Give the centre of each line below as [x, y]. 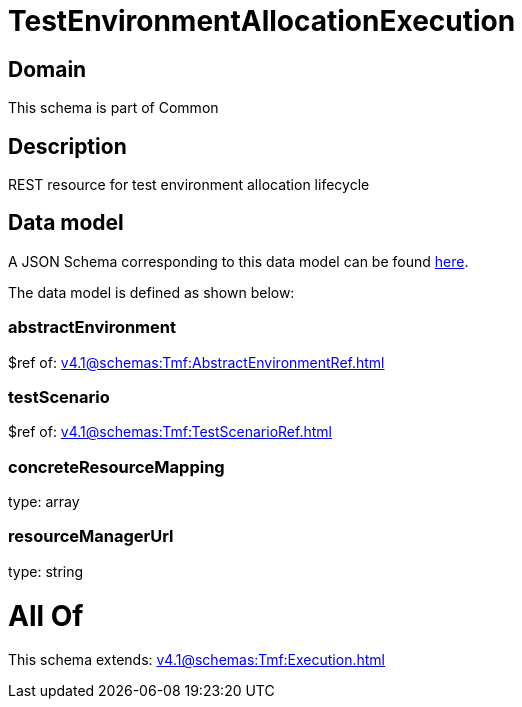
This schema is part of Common [113, 108]
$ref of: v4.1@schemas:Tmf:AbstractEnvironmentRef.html [196, 362]
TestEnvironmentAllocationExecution [262, 21]
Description [67, 146]
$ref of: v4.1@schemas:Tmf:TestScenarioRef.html [170, 432]
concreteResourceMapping [116, 466]
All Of [46, 615]
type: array [44, 502]
